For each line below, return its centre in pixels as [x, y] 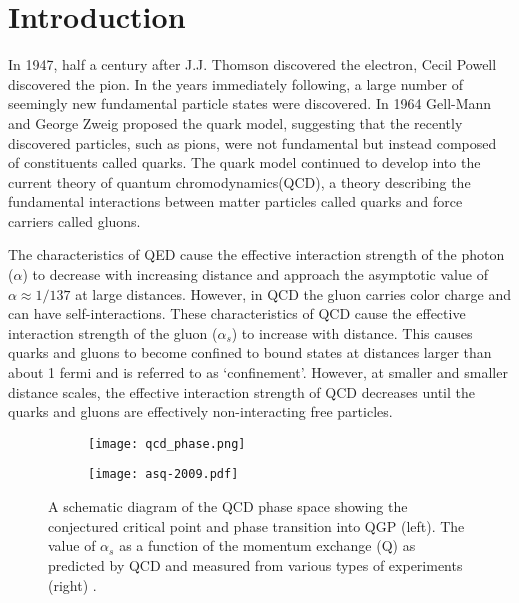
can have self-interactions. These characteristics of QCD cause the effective [237, 313]
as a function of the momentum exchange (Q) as [267, 545]
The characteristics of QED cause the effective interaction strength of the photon [256, 254]
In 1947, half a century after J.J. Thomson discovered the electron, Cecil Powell [252, 64]
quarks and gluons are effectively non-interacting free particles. [200, 411]
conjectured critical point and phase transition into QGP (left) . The [256, 525]
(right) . [72, 584]
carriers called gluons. [74, 220]
